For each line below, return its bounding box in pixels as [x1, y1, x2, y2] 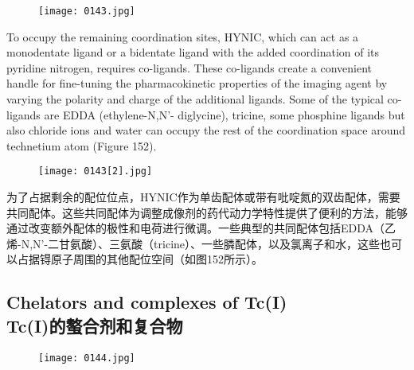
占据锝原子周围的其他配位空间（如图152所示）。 [17, 251, 263, 267]
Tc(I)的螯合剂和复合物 [6, 313, 183, 337]
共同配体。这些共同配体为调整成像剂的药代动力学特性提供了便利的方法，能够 [6, 204, 408, 220]
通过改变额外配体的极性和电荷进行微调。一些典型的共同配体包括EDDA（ [6, 220, 385, 236]
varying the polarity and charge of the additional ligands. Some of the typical [6, 91, 384, 107]
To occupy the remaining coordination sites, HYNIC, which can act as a [6, 28, 359, 45]
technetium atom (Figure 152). [6, 137, 157, 154]
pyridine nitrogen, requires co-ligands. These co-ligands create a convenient [6, 59, 372, 76]
